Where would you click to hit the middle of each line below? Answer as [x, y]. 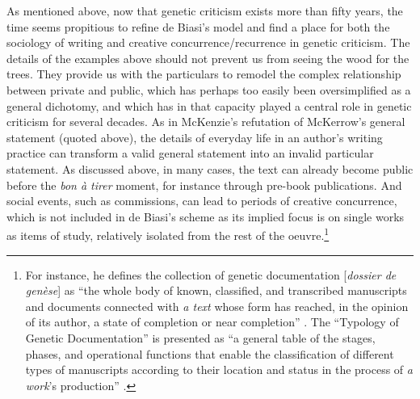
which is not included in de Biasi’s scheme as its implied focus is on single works [206, 216]
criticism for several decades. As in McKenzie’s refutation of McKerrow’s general [206, 122]
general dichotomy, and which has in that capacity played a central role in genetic [209, 105]
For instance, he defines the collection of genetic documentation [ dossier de [211, 274]
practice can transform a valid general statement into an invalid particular [190, 153]
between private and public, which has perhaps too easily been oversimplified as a [209, 89]
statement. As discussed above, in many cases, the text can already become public [210, 168]
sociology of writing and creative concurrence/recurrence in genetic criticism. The [208, 42]
